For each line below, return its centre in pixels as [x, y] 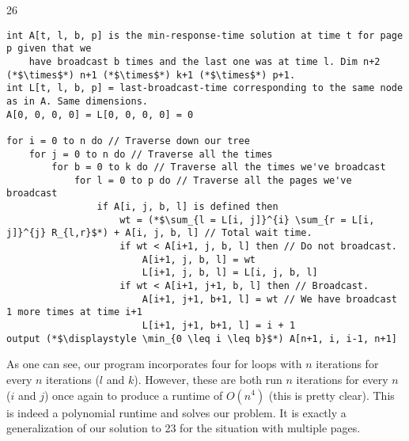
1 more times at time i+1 [74, 312]
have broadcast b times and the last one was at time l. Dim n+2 [204, 61]
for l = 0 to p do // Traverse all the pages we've [213, 180]
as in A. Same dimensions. [77, 101]
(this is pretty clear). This [331, 395]
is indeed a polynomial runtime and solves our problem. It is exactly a [176, 412]
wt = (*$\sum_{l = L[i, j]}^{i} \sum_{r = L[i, [247, 220]
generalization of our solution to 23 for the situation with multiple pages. [184, 428]
